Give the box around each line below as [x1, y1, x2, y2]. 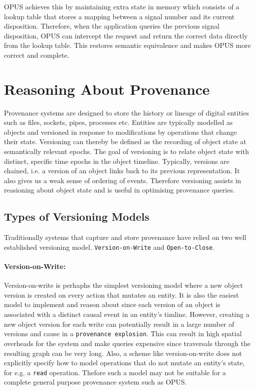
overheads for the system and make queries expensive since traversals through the [4, 338, 251, 348]
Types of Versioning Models [4, 209, 149, 224]
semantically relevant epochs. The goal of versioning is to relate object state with [4, 146, 249, 156]
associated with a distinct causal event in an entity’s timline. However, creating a [4, 309, 250, 319]
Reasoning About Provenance [4, 78, 210, 99]
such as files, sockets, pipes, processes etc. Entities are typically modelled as [4, 117, 233, 127]
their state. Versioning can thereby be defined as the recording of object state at [4, 136, 247, 147]
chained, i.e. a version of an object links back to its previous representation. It [4, 165, 240, 176]
